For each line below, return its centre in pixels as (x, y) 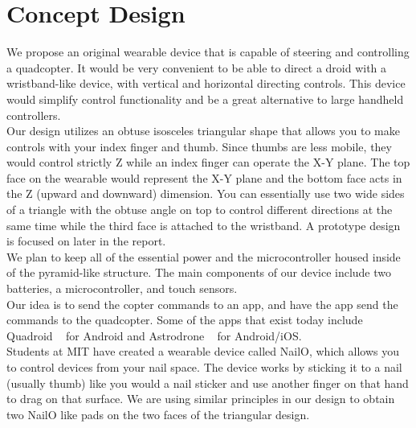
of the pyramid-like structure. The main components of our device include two (199, 272)
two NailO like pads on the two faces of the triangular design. (158, 414)
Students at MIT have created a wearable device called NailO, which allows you (203, 351)
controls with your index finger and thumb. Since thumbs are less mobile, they (199, 146)
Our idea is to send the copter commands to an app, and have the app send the (202, 304)
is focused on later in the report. (86, 241)
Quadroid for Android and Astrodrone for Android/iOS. (154, 335)
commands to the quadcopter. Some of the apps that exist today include (185, 320)
